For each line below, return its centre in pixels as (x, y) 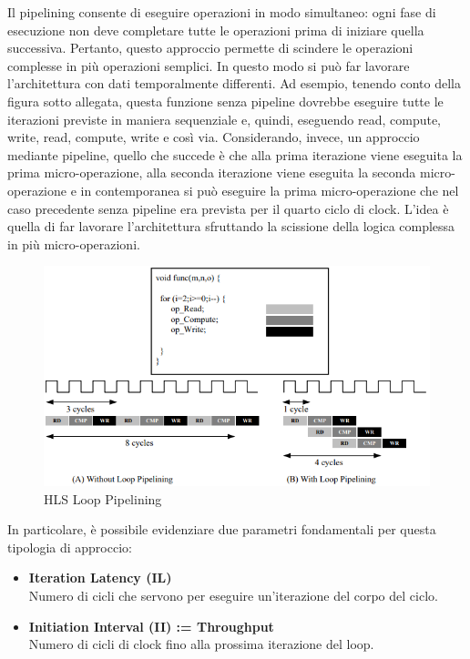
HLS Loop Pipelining (103, 498)
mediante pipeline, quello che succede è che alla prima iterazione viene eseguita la (235, 154)
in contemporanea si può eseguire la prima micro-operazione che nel (270, 190)
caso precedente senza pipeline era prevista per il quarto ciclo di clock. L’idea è (228, 208)
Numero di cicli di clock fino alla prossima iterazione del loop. (201, 644)
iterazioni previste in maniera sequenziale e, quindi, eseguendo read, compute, (224, 119)
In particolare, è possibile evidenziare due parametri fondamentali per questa (222, 529)
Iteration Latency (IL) (100, 578)
